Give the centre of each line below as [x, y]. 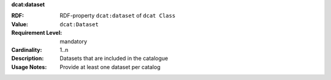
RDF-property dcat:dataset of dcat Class [118, 16]
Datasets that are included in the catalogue [114, 59]
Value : [20, 24]
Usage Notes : [29, 67]
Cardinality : [27, 49]
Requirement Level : [37, 33]
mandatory [74, 41]
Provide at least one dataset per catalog [110, 67]
